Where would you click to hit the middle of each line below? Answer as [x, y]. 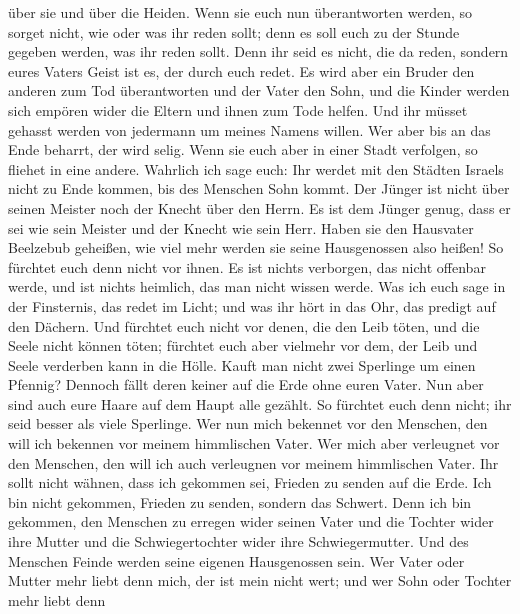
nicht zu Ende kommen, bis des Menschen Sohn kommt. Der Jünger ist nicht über [259, 188]
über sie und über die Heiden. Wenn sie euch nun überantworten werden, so [240, 12]
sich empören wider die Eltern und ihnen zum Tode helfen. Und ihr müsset [238, 109]
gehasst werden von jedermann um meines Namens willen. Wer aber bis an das [249, 129]
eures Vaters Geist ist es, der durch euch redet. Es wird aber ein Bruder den [241, 70]
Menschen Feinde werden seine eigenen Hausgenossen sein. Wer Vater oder [236, 560]
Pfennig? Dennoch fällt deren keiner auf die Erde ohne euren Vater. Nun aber [246, 384]
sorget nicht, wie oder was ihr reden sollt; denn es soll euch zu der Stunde [234, 31]
